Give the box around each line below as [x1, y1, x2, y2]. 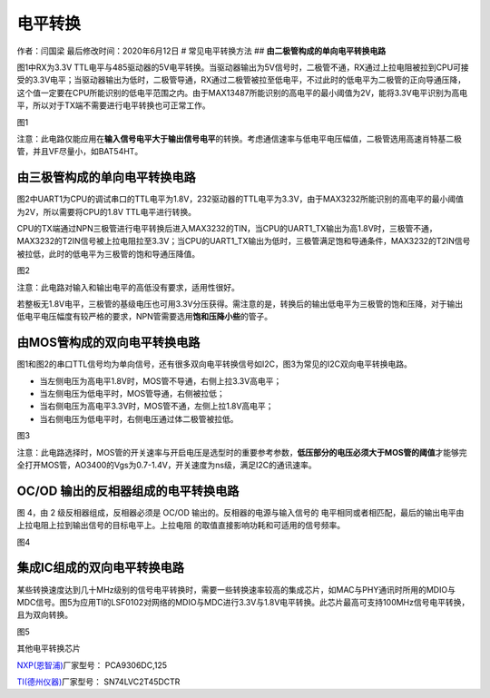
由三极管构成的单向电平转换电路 [16, 170, 196, 185]
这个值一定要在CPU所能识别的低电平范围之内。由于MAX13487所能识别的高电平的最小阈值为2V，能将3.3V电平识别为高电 [16, 87, 467, 98]
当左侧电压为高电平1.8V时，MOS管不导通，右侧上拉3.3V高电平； [39, 375, 282, 386]
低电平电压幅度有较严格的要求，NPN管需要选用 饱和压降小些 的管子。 [16, 311, 273, 322]
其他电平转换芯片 [16, 643, 81, 654]
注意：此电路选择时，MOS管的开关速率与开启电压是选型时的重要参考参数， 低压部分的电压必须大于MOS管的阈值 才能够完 [16, 447, 467, 457]
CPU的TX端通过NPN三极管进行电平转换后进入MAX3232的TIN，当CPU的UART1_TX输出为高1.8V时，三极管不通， [16, 222, 437, 233]
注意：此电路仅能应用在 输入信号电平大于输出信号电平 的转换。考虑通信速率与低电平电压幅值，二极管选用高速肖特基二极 [16, 133, 462, 144]
